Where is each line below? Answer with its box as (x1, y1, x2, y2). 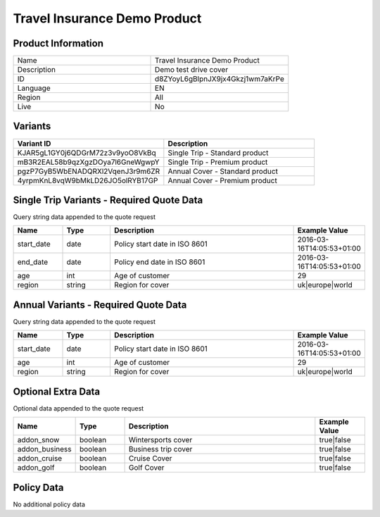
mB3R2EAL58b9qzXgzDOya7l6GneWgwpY (17, 157, 160, 167)
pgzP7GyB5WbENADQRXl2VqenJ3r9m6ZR (17, 166, 160, 176)
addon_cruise (17, 454, 63, 463)
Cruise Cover (128, 454, 172, 463)
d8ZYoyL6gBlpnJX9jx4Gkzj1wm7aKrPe (155, 74, 284, 84)
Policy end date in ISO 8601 (113, 257, 205, 267)
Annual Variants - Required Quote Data (13, 299, 187, 311)
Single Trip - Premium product (167, 157, 268, 167)
